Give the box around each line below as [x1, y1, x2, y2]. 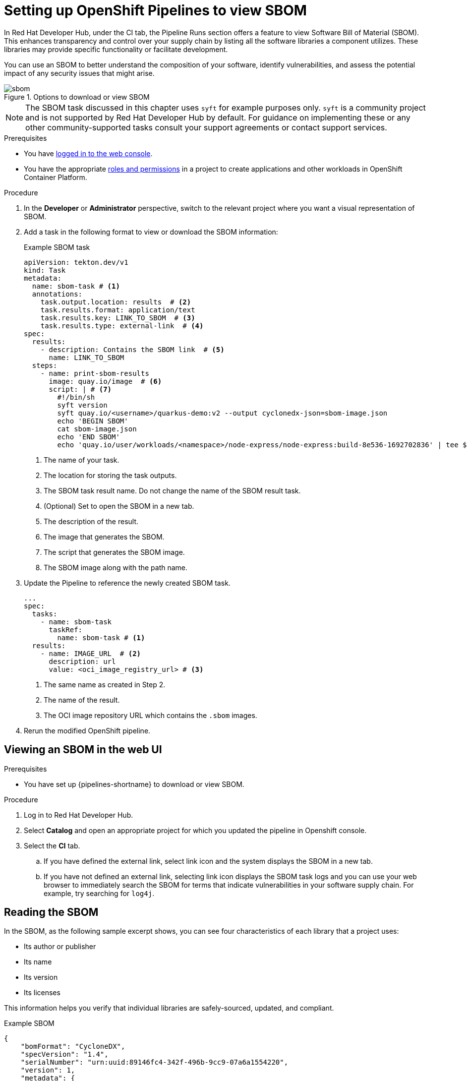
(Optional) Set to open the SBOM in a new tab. [44, 501, 194, 510]
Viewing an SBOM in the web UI [4, 743, 162, 756]
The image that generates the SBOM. [44, 532, 165, 541]
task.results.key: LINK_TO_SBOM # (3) [40, 313, 195, 322]
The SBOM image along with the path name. [44, 563, 188, 572]
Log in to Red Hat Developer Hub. [24, 810, 133, 819]
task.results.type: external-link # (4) [40, 321, 204, 330]
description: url [49, 657, 116, 665]
